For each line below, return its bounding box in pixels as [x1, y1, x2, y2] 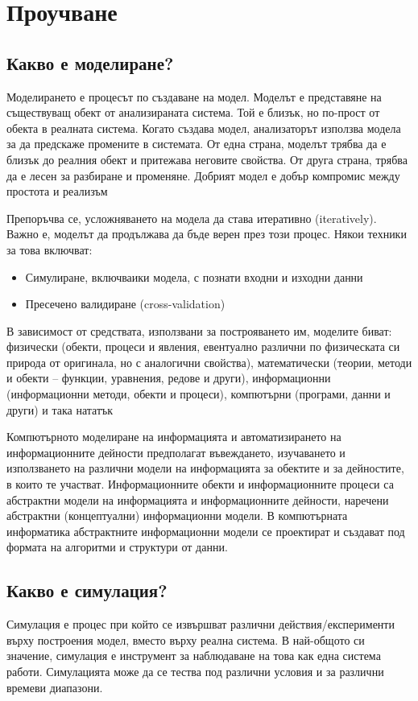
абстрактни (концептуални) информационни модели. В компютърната [6, 507, 348, 524]
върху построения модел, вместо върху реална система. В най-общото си [6, 631, 365, 648]
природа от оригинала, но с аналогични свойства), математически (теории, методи [6, 353, 412, 370]
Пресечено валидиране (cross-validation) [25, 295, 226, 312]
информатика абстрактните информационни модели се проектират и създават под [6, 522, 405, 539]
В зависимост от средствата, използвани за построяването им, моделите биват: [6, 322, 392, 339]
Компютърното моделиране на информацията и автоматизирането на [6, 428, 341, 445]
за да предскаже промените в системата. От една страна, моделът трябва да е [6, 135, 387, 152]
